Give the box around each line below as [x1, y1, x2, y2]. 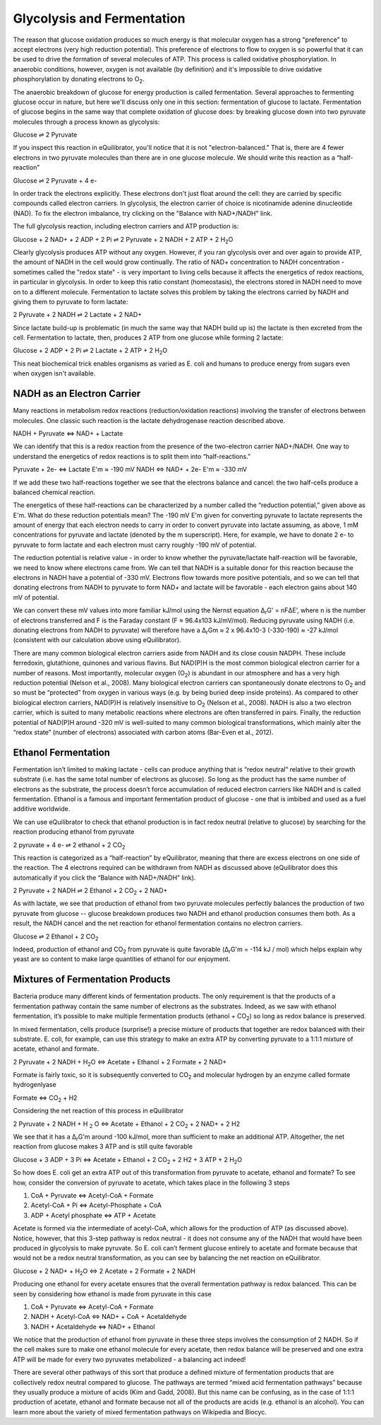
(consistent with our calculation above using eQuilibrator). [13, 636, 181, 644]
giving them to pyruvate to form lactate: [13, 297, 128, 306]
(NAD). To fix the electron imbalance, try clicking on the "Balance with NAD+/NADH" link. [13, 209, 273, 217]
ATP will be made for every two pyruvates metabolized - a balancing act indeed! [13, 1355, 246, 1363]
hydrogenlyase [13, 1081, 56, 1089]
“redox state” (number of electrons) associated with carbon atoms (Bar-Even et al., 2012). [13, 728, 274, 736]
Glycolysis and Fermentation [13, 11, 186, 26]
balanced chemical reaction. [13, 488, 96, 496]
